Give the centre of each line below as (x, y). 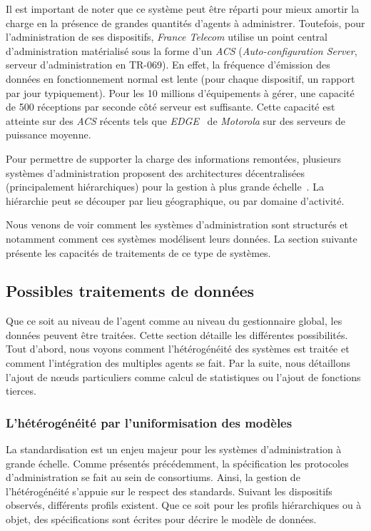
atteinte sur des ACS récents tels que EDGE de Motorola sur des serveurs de (176, 120)
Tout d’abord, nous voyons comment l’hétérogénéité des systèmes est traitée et (178, 349)
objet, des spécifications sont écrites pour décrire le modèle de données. (161, 519)
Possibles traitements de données (130, 291)
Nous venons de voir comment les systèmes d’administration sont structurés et (177, 224)
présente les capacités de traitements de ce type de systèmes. (138, 252)
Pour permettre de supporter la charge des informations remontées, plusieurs (174, 158)
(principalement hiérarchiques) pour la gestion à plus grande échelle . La (165, 187)
